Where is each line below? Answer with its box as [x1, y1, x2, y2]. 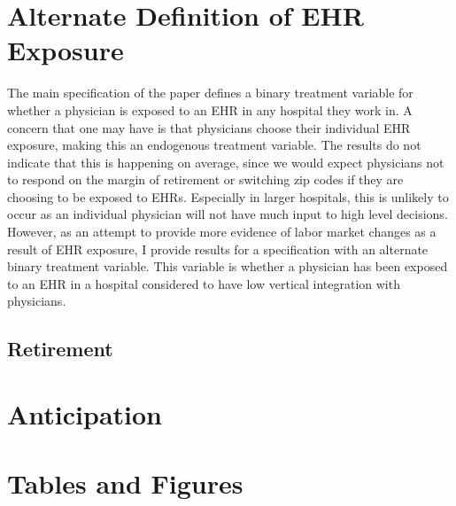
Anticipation [7, 396, 163, 432]
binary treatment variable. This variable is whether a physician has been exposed [7, 257, 448, 276]
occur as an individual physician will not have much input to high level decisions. [7, 205, 448, 223]
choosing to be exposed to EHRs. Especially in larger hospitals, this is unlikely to [7, 187, 449, 206]
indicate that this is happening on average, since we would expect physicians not [7, 152, 444, 171]
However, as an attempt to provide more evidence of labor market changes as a [7, 222, 437, 241]
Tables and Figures [7, 465, 243, 502]
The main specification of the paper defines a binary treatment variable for [7, 83, 413, 102]
